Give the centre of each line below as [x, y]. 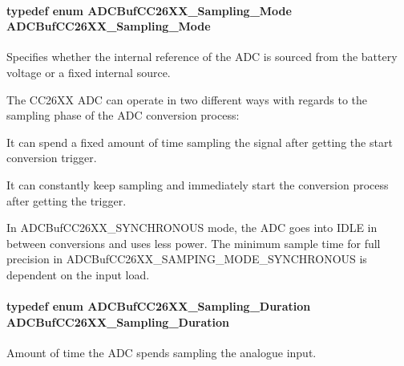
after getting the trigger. [67, 200]
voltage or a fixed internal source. [89, 72]
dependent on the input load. [78, 274]
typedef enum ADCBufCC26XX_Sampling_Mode [149, 10]
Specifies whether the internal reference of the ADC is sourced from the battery [202, 57]
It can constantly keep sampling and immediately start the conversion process [198, 184]
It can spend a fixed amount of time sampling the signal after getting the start [200, 142]
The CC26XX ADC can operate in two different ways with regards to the [187, 99]
